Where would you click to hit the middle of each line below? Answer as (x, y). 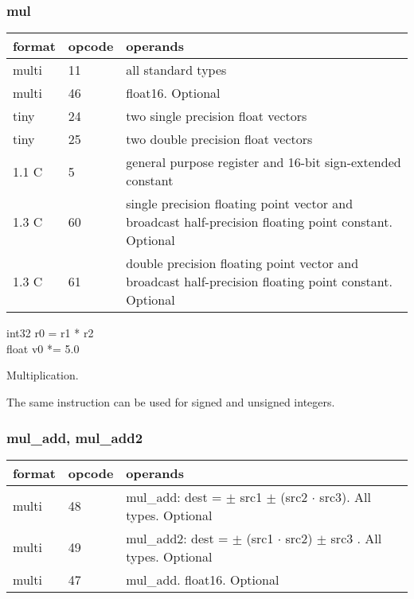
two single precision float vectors (217, 116)
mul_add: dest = (174, 496)
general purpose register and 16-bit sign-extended (264, 162)
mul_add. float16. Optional (203, 579)
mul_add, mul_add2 (75, 437)
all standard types (176, 70)
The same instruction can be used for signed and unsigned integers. (171, 402)
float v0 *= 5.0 (43, 348)
